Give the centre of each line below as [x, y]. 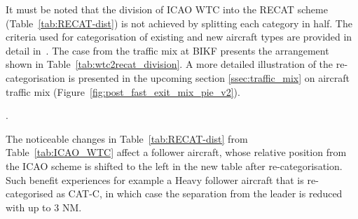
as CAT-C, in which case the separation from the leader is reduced [199, 193]
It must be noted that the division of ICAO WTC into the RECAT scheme [167, 9]
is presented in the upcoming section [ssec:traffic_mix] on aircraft [209, 77]
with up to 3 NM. [44, 207]
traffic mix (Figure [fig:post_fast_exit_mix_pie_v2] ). [123, 91]
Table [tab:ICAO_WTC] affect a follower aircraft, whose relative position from [176, 152]
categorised [29, 193]
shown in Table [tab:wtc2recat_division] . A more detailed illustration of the [170, 64]
